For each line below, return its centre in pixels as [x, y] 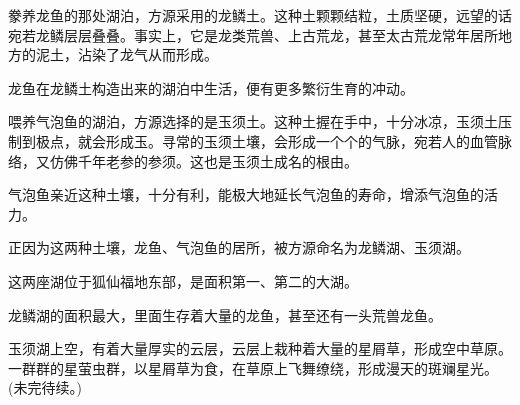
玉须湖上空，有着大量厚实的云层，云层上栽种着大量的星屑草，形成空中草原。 [260, 348]
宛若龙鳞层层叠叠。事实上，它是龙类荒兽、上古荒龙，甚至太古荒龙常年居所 [253, 34]
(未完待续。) [45, 387]
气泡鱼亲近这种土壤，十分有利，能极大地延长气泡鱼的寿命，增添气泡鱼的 [246, 194]
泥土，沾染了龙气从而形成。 [126, 54]
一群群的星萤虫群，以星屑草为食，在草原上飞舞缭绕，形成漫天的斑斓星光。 [253, 367]
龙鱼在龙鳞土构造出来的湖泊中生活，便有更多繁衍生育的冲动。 [211, 87]
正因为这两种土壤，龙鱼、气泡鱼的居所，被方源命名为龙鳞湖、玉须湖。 [239, 247]
